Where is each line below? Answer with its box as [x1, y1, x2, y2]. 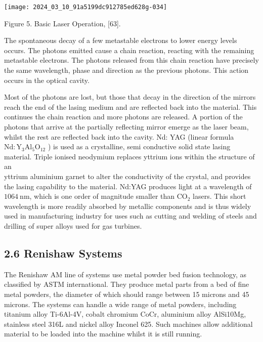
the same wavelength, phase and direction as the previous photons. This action [4, 65, 249, 75]
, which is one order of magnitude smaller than [29, 191, 175, 201]
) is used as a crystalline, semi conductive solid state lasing [48, 141, 231, 152]
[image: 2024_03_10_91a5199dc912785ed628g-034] [4, 4, 167, 11]
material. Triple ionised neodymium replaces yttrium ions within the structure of [4, 151, 255, 161]
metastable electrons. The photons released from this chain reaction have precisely [4, 55, 259, 65]
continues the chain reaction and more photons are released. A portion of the [4, 111, 243, 122]
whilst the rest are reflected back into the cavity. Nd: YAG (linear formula [4, 131, 234, 142]
